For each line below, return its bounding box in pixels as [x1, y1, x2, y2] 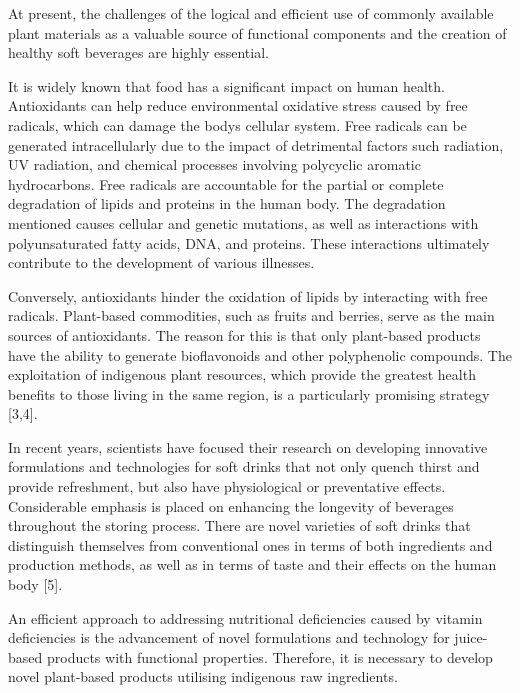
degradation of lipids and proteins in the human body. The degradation [8, 193, 446, 214]
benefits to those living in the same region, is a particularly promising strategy [8, 383, 490, 404]
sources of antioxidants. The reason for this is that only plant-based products [8, 324, 481, 345]
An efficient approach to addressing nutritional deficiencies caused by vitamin [8, 607, 483, 628]
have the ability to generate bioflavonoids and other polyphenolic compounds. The [8, 344, 512, 365]
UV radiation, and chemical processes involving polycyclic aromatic [8, 154, 421, 175]
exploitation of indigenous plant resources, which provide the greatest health [8, 364, 476, 385]
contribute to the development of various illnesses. [8, 252, 315, 273]
